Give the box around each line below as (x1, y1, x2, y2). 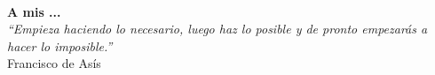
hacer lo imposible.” (7, 36, 113, 55)
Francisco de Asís (7, 54, 101, 72)
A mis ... (7, 2, 61, 20)
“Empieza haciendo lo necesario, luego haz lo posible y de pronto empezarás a (7, 19, 428, 38)
